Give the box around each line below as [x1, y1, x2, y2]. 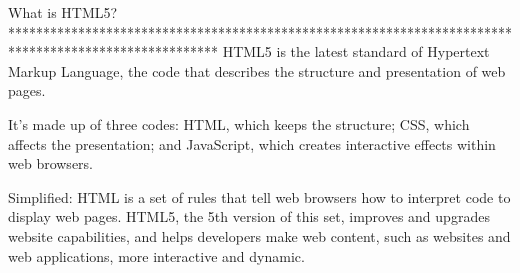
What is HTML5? [8, 2, 118, 22]
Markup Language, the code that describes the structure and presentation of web [8, 60, 506, 81]
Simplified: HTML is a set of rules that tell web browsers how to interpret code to [8, 186, 511, 207]
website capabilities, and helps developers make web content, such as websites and [8, 225, 511, 246]
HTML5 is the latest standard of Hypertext [222, 41, 490, 62]
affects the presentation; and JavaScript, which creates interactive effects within [8, 133, 496, 154]
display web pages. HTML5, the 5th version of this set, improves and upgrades [8, 206, 490, 227]
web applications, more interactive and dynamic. [8, 245, 305, 266]
